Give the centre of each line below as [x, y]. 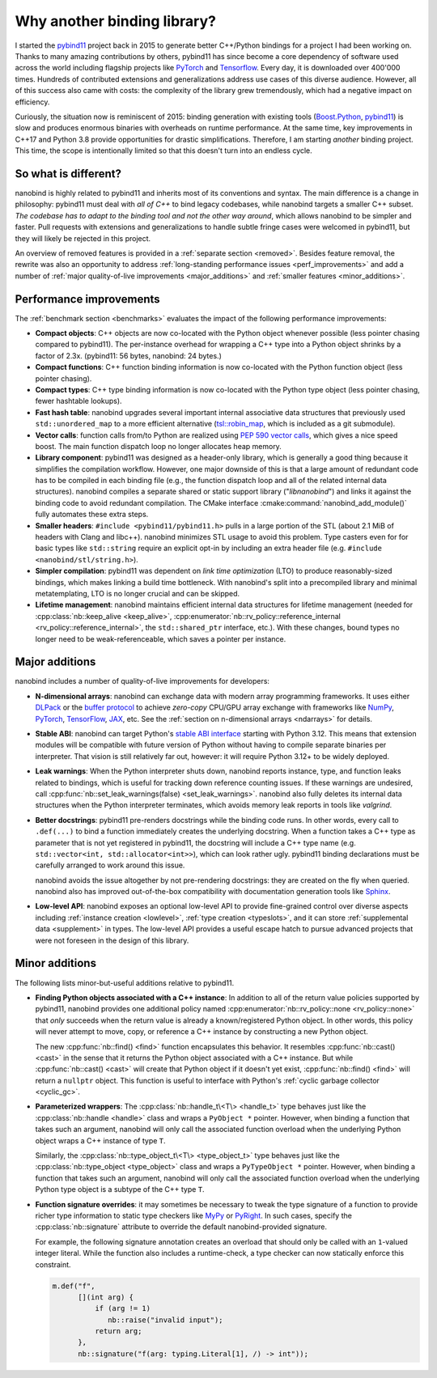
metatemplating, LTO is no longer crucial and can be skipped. [138, 593]
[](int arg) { [106, 1297]
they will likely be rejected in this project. [83, 238]
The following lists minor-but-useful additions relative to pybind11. [125, 982]
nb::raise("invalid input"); [165, 1320]
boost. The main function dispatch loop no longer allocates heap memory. [159, 446]
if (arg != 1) [123, 1308]
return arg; [118, 1331]
